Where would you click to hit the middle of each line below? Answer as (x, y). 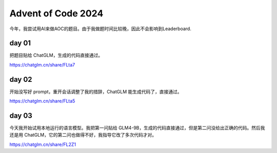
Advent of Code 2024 (56, 13)
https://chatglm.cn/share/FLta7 (42, 64)
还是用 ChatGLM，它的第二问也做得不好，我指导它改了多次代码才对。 (83, 135)
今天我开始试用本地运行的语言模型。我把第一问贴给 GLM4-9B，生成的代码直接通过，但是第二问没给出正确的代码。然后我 (137, 128)
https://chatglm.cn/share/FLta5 (42, 101)
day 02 (21, 79)
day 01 (20, 43)
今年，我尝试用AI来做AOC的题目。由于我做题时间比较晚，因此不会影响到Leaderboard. (101, 29)
